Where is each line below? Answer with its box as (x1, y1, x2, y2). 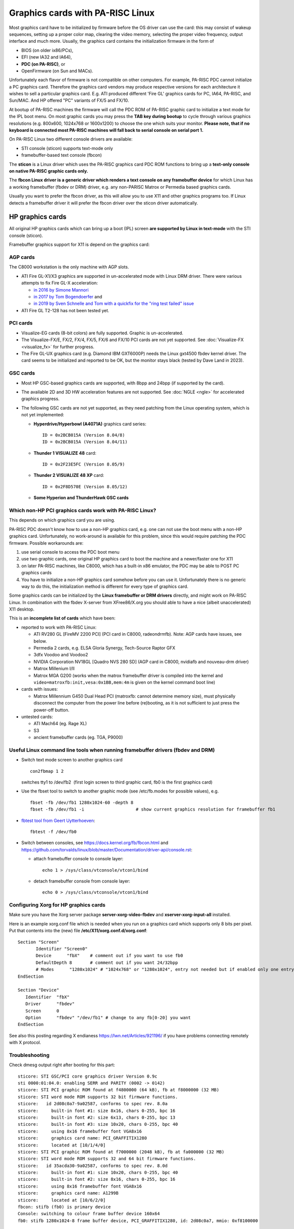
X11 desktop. (9, 606, 35, 612)
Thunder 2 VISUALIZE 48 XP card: (33, 472, 104, 478)
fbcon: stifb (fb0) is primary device (18, 1204, 111, 1210)
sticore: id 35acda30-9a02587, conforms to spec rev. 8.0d (18, 1163, 168, 1169)
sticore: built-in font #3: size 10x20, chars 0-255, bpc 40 (18, 1121, 178, 1127)
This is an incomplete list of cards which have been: (9, 615, 116, 621)
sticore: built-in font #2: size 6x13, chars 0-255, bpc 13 (18, 1114, 176, 1120)
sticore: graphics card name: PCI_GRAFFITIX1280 (18, 1136, 147, 1141)
